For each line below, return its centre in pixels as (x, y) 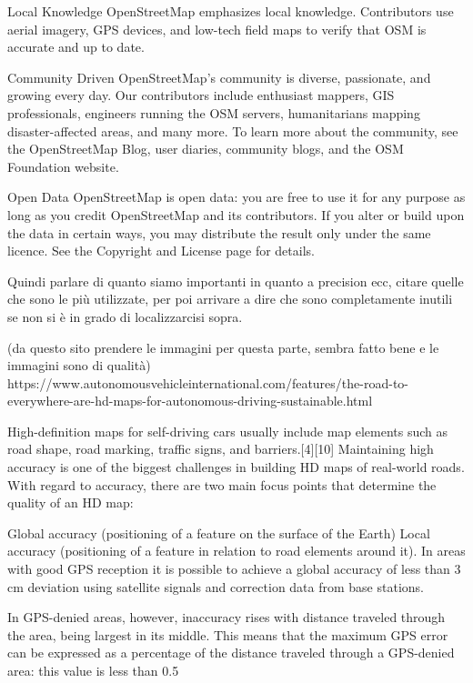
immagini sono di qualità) (79, 365)
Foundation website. (63, 166)
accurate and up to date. (76, 47)
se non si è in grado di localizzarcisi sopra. (125, 316)
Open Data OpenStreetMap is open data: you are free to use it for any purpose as (236, 197)
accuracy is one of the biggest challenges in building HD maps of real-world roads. (236, 467)
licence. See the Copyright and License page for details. (161, 251)
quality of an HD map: (70, 502)
